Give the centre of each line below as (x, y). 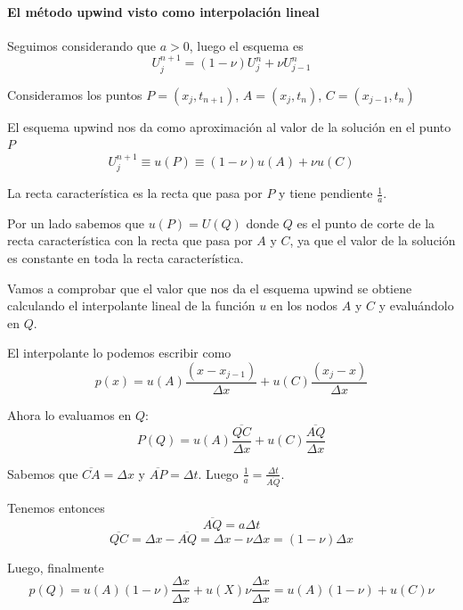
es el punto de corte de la (366, 223)
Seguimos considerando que (82, 45)
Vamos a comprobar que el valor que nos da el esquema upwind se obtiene (210, 288)
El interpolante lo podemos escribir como (119, 353)
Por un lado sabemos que (76, 223)
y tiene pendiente (326, 193)
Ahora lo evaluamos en (69, 415)
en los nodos (304, 305)
